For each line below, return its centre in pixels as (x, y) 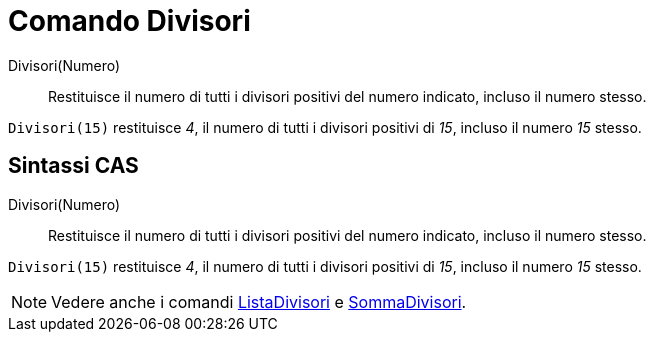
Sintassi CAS (73, 166)
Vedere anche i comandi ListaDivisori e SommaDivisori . (259, 301)
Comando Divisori (129, 21)
